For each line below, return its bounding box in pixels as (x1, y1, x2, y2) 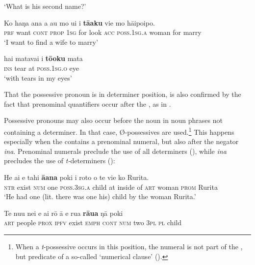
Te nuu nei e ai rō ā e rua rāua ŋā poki (4, 207, 123, 218)
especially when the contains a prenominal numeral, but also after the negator (4, 136, 239, 147)
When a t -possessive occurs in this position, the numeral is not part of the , (15, 241, 243, 251)
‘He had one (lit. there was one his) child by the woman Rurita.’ (4, 191, 196, 202)
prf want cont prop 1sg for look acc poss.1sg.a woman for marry (4, 27, 202, 37)
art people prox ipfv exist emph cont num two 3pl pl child (4, 217, 181, 228)
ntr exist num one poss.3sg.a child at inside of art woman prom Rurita (4, 181, 218, 192)
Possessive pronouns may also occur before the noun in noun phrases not (4, 115, 223, 125)
